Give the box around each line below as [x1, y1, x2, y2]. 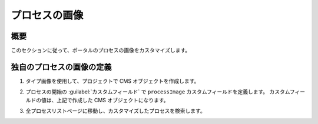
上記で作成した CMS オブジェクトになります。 [56, 96, 169, 103]
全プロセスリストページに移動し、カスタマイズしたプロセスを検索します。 [25, 108, 206, 115]
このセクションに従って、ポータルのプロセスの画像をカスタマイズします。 [11, 47, 191, 54]
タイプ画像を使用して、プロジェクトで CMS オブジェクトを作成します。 [25, 77, 200, 85]
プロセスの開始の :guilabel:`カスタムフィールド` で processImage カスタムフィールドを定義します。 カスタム [25, 88, 290, 95]
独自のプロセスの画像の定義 [11, 62, 112, 72]
